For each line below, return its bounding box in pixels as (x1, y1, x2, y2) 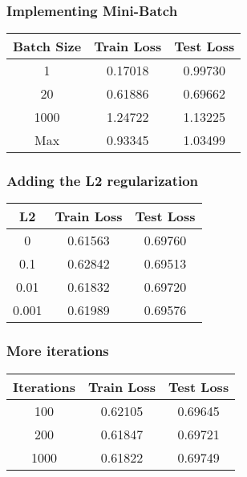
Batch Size (13, 37, 82, 56)
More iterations (6, 341, 109, 361)
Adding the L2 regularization (6, 171, 199, 191)
